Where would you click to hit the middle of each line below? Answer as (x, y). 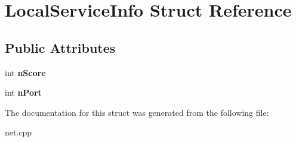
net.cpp (18, 132)
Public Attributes (60, 47)
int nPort (23, 92)
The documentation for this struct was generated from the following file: (137, 112)
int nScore (25, 72)
